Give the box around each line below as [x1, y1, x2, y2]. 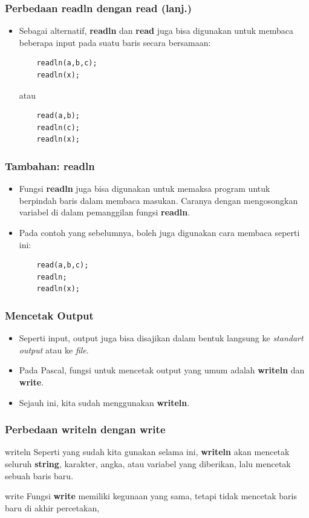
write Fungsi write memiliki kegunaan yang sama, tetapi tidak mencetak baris [5, 490, 297, 502]
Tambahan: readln [5, 158, 95, 173]
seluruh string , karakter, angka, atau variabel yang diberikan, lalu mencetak [5, 457, 291, 470]
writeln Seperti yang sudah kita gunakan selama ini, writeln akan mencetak [5, 445, 290, 458]
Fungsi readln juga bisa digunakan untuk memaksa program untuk [19, 182, 270, 195]
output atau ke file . [19, 343, 89, 356]
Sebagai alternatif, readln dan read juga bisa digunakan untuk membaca [19, 24, 293, 37]
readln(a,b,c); [36, 59, 97, 68]
